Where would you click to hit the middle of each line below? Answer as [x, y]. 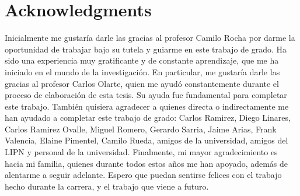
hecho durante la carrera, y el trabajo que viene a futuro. [107, 186]
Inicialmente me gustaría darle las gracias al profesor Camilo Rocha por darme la [150, 38]
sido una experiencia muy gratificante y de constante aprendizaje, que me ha [142, 60]
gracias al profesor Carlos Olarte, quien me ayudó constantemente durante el [142, 83]
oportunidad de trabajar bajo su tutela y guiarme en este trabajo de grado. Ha [146, 49]
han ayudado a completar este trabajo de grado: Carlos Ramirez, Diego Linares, [148, 118]
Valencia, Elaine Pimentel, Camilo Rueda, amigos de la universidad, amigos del [146, 140]
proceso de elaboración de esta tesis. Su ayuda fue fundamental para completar [146, 95]
